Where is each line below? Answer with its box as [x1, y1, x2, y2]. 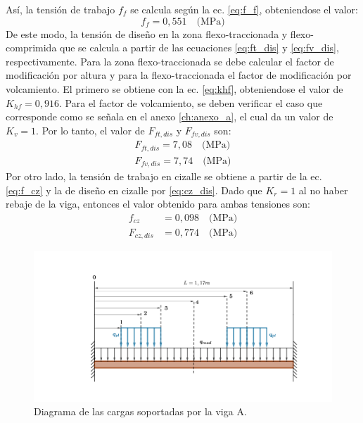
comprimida [6, 40, 57, 55]
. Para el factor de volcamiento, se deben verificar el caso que [59, 95, 323, 110]
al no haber [298, 182, 348, 197]
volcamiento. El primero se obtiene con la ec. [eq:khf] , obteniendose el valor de [6, 81, 343, 96]
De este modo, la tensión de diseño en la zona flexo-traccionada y [6, 26, 288, 41]
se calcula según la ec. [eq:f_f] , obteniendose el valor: [130, 2, 359, 16]
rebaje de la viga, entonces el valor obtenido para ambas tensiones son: [6, 196, 310, 211]
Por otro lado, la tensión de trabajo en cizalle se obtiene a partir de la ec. [6, 169, 322, 184]
